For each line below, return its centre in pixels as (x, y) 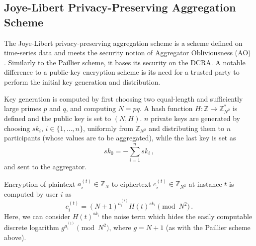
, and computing (91, 108)
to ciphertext (131, 184)
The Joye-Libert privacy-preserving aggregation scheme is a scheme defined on (123, 43)
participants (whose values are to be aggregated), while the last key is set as (120, 138)
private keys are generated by (195, 118)
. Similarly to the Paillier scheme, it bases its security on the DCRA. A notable (125, 62)
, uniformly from (108, 128)
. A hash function (166, 108)
